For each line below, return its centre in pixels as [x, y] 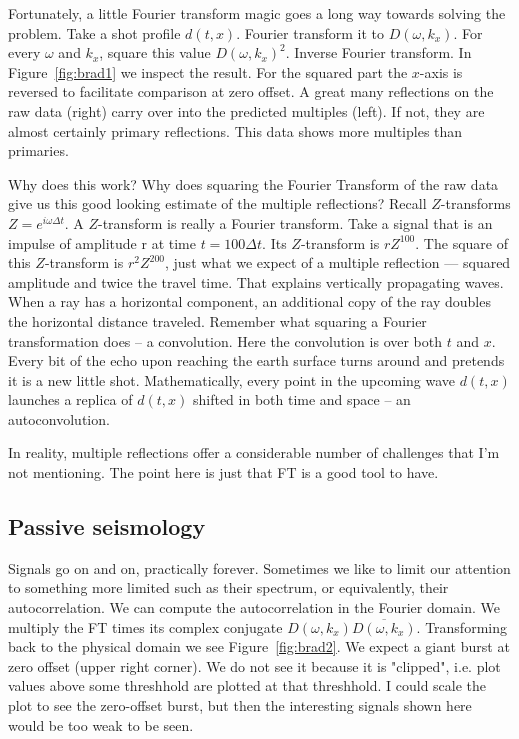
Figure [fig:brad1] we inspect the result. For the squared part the [208, 71]
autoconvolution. [59, 418]
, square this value [155, 52]
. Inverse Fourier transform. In [378, 52]
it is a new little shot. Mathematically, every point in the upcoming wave [232, 379]
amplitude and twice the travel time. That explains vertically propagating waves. [256, 281]
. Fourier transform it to [310, 32]
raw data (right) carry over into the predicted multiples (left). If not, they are [246, 110]
